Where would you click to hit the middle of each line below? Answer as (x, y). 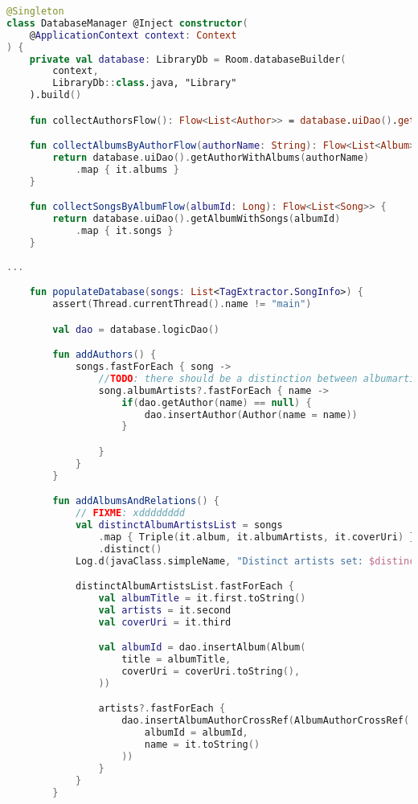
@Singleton (35, 11)
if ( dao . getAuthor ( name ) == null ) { (217, 402)
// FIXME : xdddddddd (130, 513)
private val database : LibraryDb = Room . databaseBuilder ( (188, 59)
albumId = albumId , (196, 733)
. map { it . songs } (124, 231)
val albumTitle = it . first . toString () (202, 599)
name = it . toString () (202, 745)
